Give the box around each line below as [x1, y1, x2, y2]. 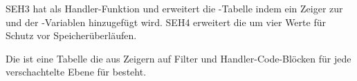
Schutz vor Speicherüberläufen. [6, 28, 137, 43]
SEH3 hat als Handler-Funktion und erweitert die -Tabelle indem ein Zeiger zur [6, 1, 343, 15]
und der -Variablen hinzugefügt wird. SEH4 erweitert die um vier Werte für [6, 14, 326, 29]
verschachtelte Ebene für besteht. [6, 65, 147, 79]
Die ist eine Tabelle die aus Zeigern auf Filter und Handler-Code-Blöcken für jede [6, 51, 351, 65]
